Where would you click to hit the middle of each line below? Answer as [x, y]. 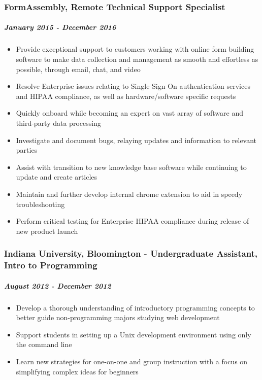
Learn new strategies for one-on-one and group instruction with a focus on [132, 361]
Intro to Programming [51, 265]
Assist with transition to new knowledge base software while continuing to [131, 167]
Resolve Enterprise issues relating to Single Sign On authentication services [133, 86]
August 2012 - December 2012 [58, 285]
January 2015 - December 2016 [60, 27]
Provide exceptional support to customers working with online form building [135, 49]
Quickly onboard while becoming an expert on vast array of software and [129, 113]
